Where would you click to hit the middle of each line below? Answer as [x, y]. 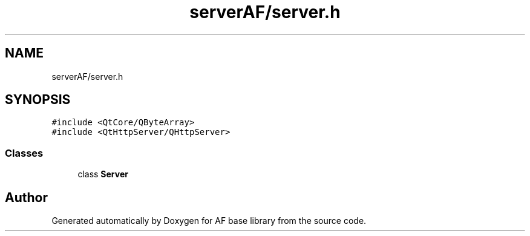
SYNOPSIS [38, 100]
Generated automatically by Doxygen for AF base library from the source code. [209, 221]
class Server [103, 174]
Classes [24, 153]
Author [26, 197]
